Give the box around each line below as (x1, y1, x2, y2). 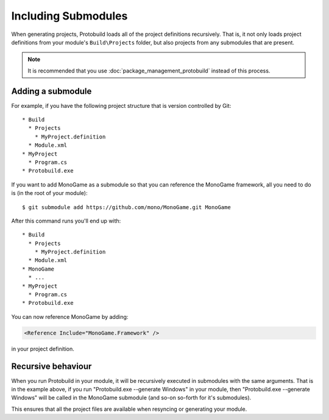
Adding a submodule (11, 86, 92, 96)
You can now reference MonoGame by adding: (11, 313, 129, 320)
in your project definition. (11, 345, 74, 352)
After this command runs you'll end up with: (11, 217, 121, 224)
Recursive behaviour (11, 361, 92, 371)
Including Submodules (11, 9, 128, 23)
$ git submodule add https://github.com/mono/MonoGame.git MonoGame (22, 204, 231, 210)
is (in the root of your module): (11, 190, 88, 197)
